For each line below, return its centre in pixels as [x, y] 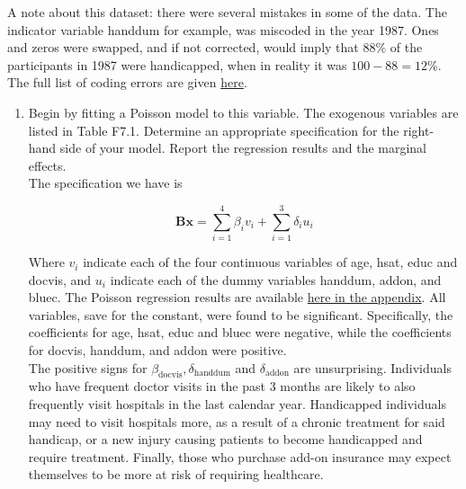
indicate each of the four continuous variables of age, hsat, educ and [270, 262]
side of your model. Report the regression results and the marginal [243, 148]
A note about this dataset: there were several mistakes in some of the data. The [227, 12]
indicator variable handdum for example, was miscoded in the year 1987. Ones [223, 29]
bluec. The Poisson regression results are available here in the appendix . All [237, 297]
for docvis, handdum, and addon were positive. [157, 350]
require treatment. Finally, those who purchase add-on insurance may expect [240, 456]
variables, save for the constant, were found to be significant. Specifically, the [241, 314]
